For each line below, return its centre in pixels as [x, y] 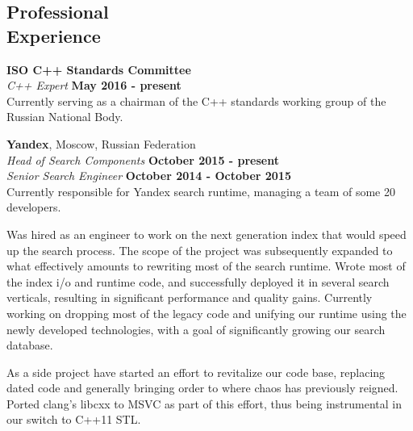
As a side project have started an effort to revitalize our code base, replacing [196, 372]
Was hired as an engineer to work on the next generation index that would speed [206, 234]
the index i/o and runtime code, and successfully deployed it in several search [198, 281]
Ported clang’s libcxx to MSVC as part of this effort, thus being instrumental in [204, 403]
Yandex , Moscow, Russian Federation [101, 143]
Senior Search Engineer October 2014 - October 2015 [149, 176]
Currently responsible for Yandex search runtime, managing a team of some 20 [201, 191]
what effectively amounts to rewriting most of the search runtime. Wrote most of [206, 266]
